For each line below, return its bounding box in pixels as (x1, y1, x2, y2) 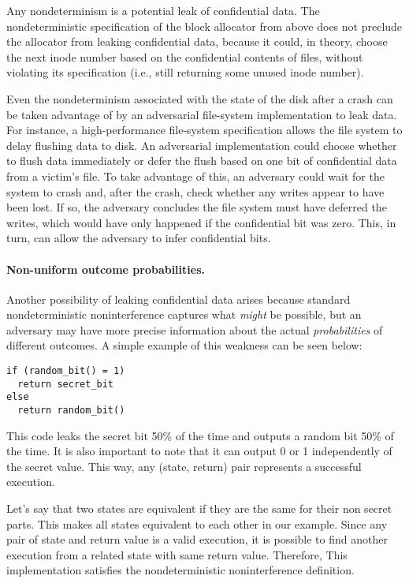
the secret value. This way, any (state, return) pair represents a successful (6, 458, 362, 474)
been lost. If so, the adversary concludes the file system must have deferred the (6, 199, 387, 215)
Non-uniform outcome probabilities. (6, 260, 205, 277)
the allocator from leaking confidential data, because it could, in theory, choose (6, 33, 388, 50)
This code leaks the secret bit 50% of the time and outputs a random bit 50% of (6, 427, 394, 443)
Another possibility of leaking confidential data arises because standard (6, 290, 351, 307)
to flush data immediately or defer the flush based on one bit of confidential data (6, 152, 397, 169)
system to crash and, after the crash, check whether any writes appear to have (6, 183, 385, 200)
